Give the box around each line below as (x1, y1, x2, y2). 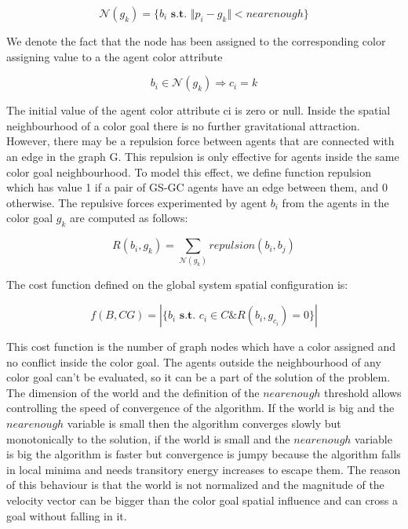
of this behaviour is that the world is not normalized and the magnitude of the (6, 476, 384, 493)
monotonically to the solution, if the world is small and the (6, 430, 290, 447)
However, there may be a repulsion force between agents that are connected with (6, 133, 395, 149)
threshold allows (324, 384, 402, 400)
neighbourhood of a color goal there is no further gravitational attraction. (6, 117, 360, 133)
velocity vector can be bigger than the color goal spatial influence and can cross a (6, 492, 398, 508)
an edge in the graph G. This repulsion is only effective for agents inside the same (6, 148, 399, 164)
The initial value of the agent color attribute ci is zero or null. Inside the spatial (6, 102, 391, 119)
